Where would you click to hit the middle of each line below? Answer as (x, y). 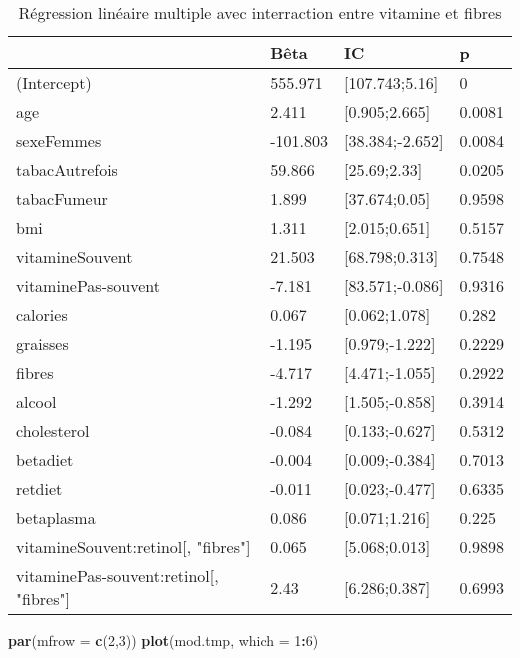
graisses (42, 343)
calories (42, 314)
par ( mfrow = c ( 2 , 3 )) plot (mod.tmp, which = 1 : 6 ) (163, 640)
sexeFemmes (59, 140)
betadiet (45, 459)
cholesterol (53, 430)
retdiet (39, 488)
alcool (36, 401)
